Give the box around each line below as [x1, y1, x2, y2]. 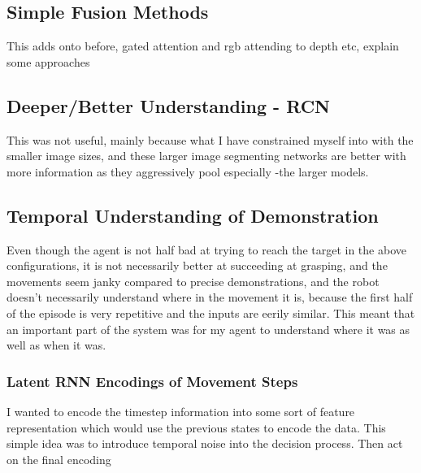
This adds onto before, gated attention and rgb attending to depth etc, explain [7, 37, 399, 54]
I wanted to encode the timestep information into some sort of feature [7, 402, 355, 419]
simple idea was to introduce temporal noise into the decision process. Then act [7, 435, 403, 452]
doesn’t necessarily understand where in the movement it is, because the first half [7, 289, 413, 306]
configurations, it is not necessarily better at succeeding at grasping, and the [7, 257, 388, 274]
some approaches [7, 53, 90, 70]
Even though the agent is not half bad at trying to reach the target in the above [7, 241, 406, 258]
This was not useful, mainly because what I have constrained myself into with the [7, 131, 414, 148]
